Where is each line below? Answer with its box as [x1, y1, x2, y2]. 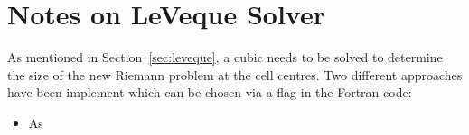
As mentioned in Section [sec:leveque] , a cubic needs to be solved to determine [7, 48, 443, 67]
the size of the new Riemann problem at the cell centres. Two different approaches [7, 65, 463, 84]
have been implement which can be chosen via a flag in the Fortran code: [7, 83, 412, 102]
